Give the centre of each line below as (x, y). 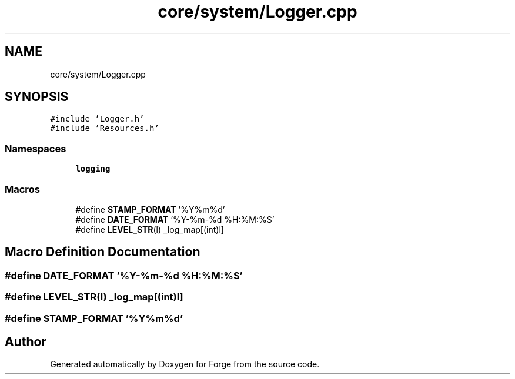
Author (26, 341)
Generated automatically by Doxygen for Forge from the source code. (185, 364)
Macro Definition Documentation (103, 252)
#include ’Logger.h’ (97, 119)
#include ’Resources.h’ (105, 128)
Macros (22, 189)
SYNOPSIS (37, 97)
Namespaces (36, 148)
